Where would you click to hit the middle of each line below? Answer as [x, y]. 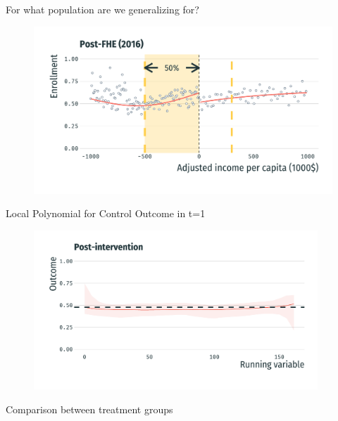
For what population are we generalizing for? [102, 9]
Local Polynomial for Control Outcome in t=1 [106, 213]
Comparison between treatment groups [89, 409]
